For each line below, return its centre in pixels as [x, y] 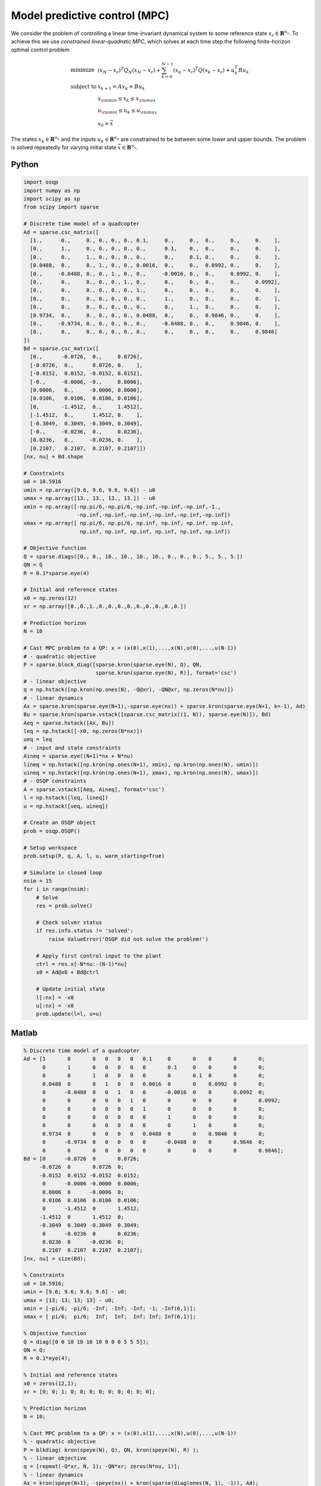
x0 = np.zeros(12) [50, 598]
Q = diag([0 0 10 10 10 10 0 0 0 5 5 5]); [86, 1342]
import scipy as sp [52, 199]
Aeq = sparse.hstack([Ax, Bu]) [69, 723]
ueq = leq [38, 739]
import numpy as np [52, 191]
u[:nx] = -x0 [55, 1005]
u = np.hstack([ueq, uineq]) [66, 806]
